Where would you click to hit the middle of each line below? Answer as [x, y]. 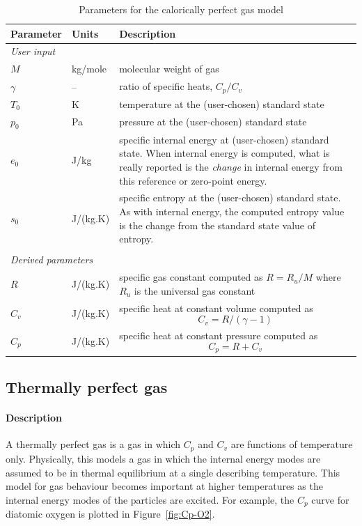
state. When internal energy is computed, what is [225, 153]
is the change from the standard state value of [218, 225]
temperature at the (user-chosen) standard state [222, 103]
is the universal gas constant [195, 290]
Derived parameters [52, 260]
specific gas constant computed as [191, 277]
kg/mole [89, 69]
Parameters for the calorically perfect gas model [181, 9]
